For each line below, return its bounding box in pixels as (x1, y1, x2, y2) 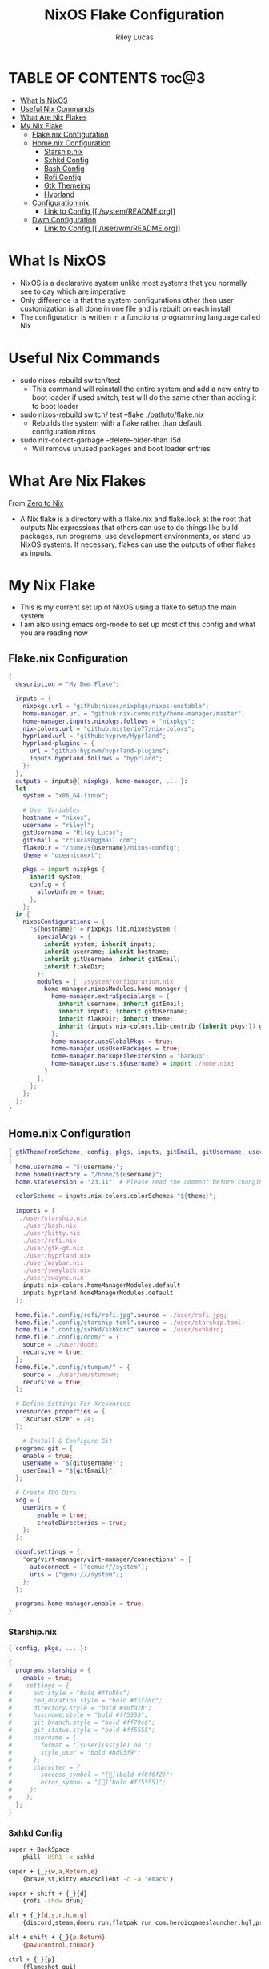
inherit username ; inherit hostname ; (43, 948, 171, 956)
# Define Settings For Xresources (15, 1400, 130, 1408)
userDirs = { (22, 1503, 66, 1511)
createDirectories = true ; (37, 1519, 127, 1527)
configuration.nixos (31, 426, 96, 436)
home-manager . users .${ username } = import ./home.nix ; (50, 1060, 235, 1068)
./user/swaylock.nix (22, 1266, 91, 1274)
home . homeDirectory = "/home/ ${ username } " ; (15, 1170, 163, 1178)
